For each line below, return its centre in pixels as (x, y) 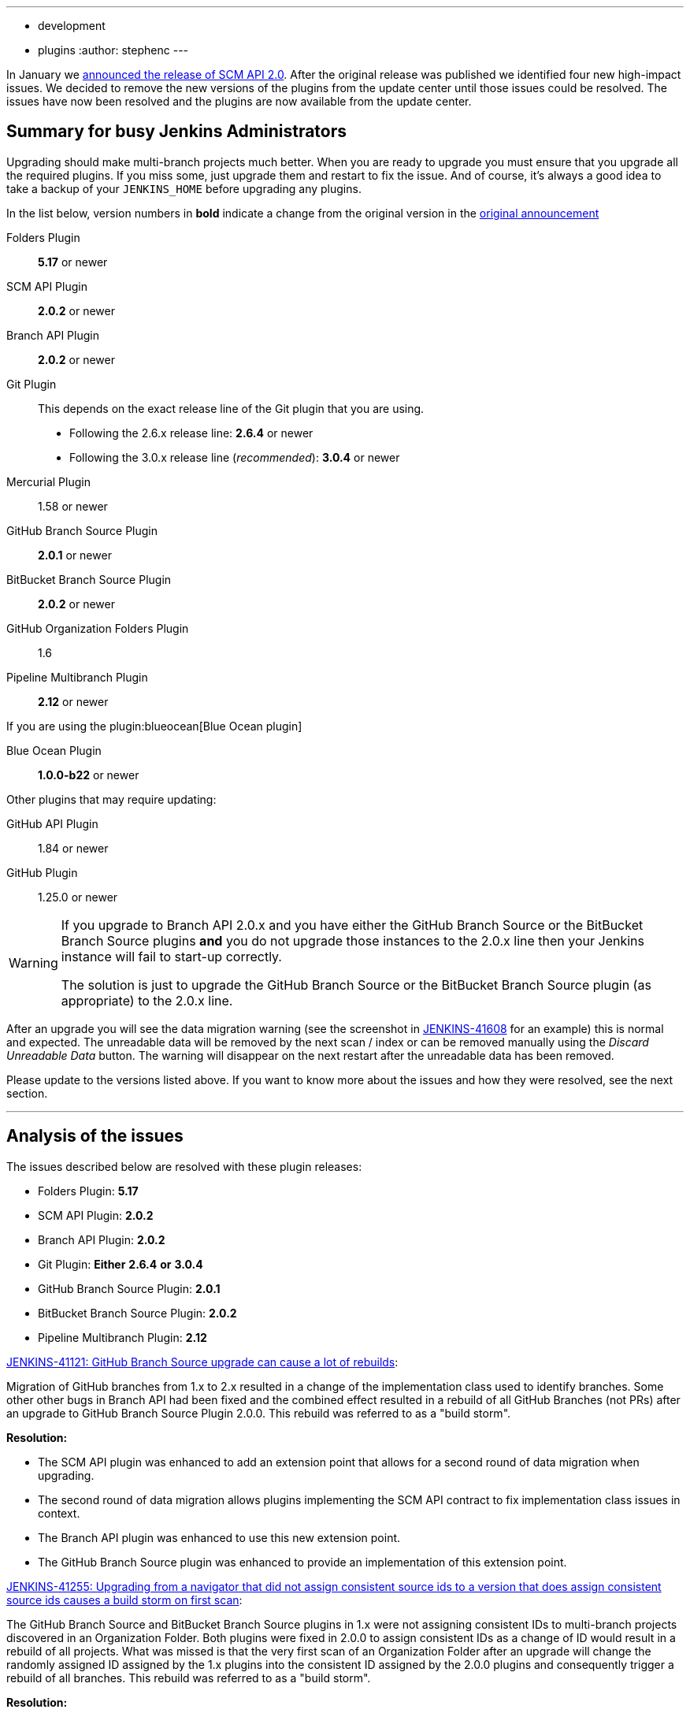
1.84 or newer (73, 848)
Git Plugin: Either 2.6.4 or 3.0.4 (121, 1264)
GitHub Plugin (42, 872)
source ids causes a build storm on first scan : (124, 1600)
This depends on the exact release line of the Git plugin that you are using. (231, 408)
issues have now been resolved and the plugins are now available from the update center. (239, 101)
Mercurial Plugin (48, 481)
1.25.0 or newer (78, 897)
